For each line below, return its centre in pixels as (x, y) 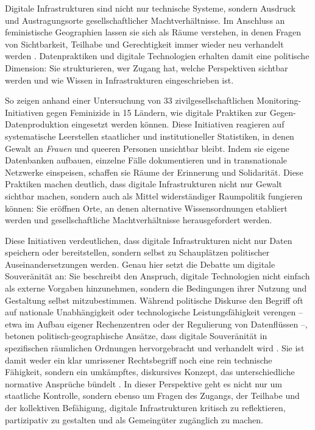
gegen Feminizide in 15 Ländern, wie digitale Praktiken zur (157, 112)
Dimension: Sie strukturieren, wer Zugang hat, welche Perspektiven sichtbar (147, 67)
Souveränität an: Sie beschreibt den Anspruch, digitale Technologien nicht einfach (157, 276)
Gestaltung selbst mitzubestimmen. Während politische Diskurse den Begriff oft (154, 300)
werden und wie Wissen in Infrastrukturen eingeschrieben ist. (119, 80)
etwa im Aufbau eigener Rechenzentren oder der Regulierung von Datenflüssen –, (156, 324)
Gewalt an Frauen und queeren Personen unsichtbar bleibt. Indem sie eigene (147, 148)
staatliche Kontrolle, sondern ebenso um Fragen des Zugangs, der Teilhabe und (152, 396)
